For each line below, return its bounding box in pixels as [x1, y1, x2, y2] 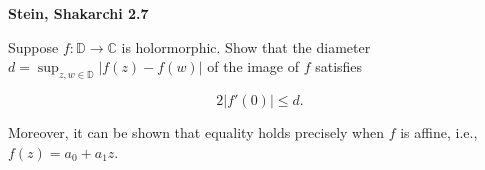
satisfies [315, 56, 363, 77]
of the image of [207, 56, 299, 77]
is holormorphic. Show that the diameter [121, 36, 371, 57]
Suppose [8, 36, 59, 57]
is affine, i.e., [400, 121, 478, 142]
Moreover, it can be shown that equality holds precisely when [8, 121, 385, 142]
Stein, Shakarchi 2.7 [8, 3, 149, 23]
